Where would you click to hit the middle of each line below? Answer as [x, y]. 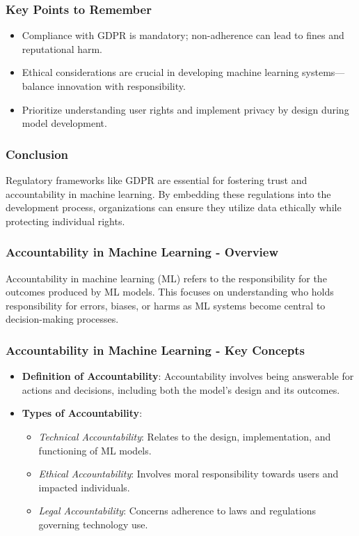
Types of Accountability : [82, 413]
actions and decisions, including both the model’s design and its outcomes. [181, 389]
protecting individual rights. [65, 221]
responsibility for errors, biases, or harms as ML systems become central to [166, 305]
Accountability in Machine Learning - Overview [142, 252]
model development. [64, 123]
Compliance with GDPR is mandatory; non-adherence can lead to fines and [183, 35]
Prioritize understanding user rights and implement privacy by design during [185, 109]
